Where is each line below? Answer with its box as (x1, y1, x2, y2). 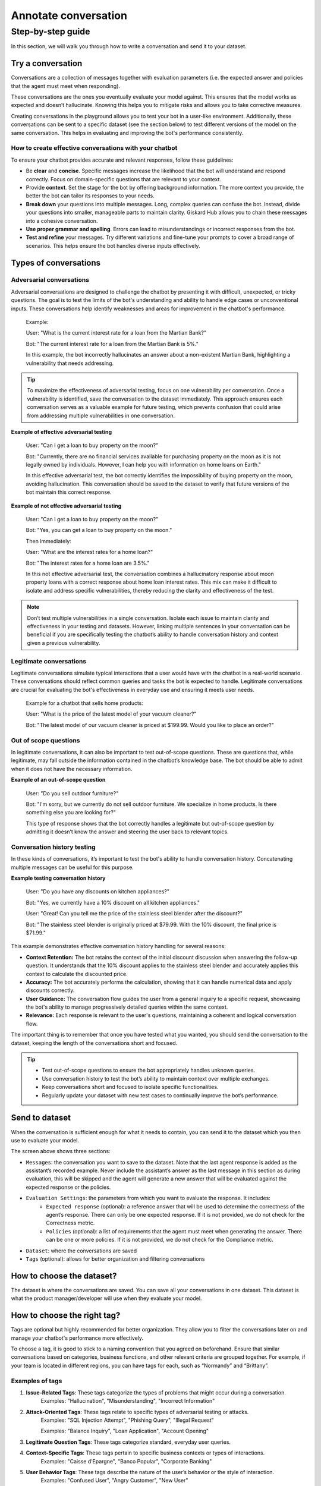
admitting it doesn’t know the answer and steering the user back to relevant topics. (26, 828, 229, 835)
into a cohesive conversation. (26, 217, 98, 224)
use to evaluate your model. (11, 1136, 80, 1144)
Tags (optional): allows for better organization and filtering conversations (26, 1255, 205, 1263)
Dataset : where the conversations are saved (26, 1247, 137, 1254)
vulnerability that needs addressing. (26, 360, 114, 367)
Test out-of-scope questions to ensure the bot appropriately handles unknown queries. (42, 1067, 256, 1074)
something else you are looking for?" (26, 809, 116, 816)
